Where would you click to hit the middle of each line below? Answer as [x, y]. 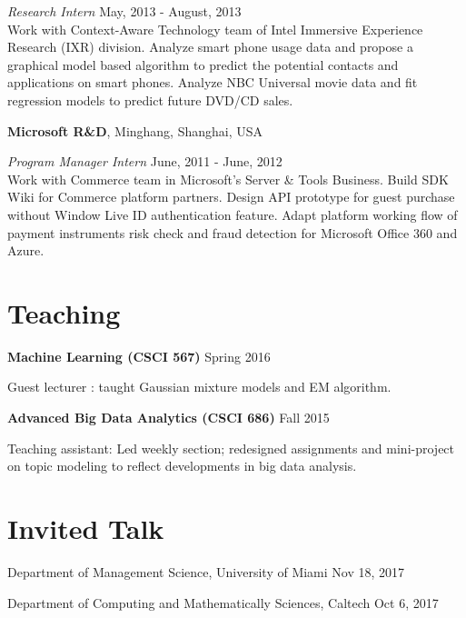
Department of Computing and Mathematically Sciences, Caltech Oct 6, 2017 [223, 602]
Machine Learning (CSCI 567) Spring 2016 [139, 356]
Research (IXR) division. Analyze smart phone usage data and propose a [210, 47]
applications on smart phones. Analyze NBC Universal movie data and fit [213, 82]
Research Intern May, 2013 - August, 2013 [124, 11]
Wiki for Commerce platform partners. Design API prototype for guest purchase [231, 197]
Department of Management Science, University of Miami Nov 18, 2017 [206, 571]
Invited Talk [86, 528]
